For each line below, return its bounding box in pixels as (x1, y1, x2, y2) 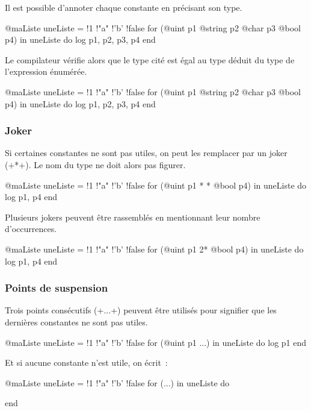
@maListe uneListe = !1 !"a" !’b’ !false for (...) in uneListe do (5, 376, 230, 389)
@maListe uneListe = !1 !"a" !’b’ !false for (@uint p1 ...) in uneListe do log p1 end (5, 336, 307, 348)
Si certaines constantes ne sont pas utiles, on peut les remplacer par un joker (5, 146, 288, 159)
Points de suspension (5, 280, 108, 295)
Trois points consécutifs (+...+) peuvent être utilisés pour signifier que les (5, 304, 277, 316)
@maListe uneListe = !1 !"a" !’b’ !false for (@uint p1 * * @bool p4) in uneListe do (5, 178, 307, 191)
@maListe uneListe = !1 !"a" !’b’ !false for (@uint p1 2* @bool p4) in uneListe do (5, 242, 304, 255)
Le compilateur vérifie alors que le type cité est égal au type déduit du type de (5, 53, 295, 66)
